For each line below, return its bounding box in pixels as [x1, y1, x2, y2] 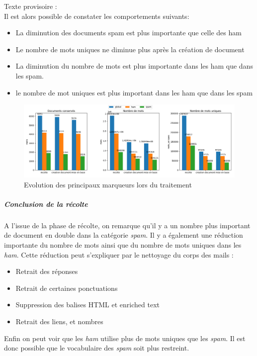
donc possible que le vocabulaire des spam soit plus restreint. [4, 343, 189, 353]
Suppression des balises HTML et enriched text [15, 299, 160, 310]
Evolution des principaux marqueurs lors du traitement [24, 179, 192, 189]
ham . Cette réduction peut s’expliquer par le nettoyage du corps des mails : [4, 249, 234, 260]
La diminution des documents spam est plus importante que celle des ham [15, 27, 242, 38]
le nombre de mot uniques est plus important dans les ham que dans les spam [15, 87, 253, 97]
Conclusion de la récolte [4, 198, 88, 209]
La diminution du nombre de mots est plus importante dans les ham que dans [15, 61, 253, 71]
